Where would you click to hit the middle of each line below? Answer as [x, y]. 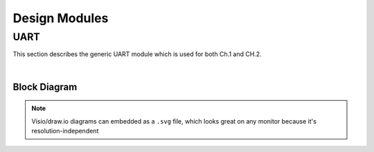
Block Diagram [45, 87]
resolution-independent [65, 130]
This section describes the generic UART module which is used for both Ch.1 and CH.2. [137, 54]
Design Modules [61, 18]
